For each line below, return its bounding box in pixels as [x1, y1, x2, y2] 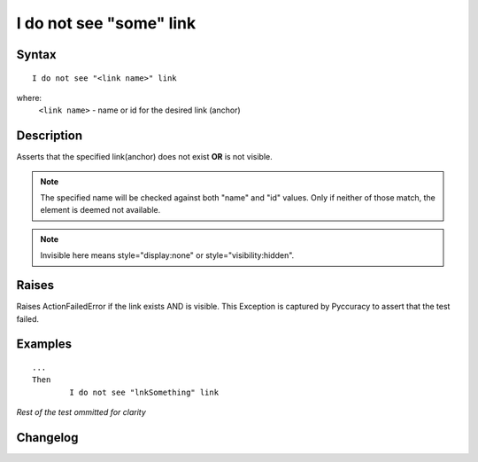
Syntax [16, 47, 57, 62]
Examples [16, 337, 73, 352]
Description [16, 129, 83, 144]
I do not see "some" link [16, 13, 197, 33]
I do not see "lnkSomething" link [69, 387, 220, 397]
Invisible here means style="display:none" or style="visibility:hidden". [40, 250, 295, 261]
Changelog [16, 430, 79, 445]
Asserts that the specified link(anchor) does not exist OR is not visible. [16, 152, 274, 162]
